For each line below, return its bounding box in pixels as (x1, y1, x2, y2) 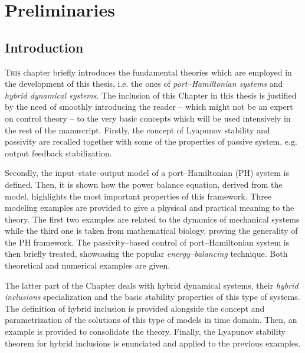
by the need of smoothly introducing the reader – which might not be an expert (5, 100, 293, 113)
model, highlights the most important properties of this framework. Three (5, 189, 272, 202)
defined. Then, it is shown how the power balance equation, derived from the (5, 178, 283, 190)
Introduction (5, 38, 84, 56)
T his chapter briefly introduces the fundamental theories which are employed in (5, 66, 292, 78)
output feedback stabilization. (5, 146, 112, 159)
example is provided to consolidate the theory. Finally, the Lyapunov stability (5, 325, 286, 338)
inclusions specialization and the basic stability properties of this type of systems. (5, 290, 300, 303)
